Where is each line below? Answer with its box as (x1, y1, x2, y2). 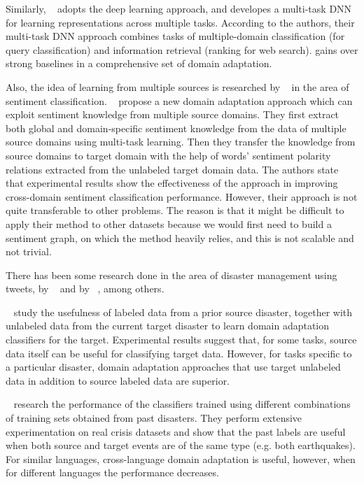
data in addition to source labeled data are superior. (6, 373, 230, 387)
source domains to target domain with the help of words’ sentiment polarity (6, 148, 331, 162)
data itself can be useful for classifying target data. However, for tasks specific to (6, 346, 352, 360)
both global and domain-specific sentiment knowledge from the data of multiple (6, 120, 346, 135)
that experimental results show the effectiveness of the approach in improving (6, 176, 338, 190)
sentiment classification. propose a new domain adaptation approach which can (6, 93, 353, 108)
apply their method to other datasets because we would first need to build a (6, 216, 332, 231)
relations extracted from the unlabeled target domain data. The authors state (6, 162, 339, 176)
